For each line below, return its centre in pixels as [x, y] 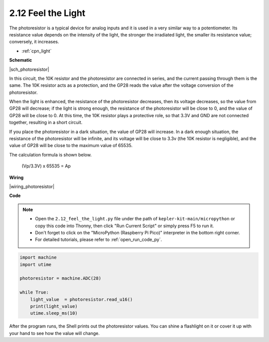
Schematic [21, 60]
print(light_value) [54, 306]
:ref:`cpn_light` [37, 51]
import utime [36, 264]
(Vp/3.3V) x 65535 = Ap [46, 166]
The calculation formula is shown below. [51, 155]
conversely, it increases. [34, 42]
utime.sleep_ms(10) [54, 313]
